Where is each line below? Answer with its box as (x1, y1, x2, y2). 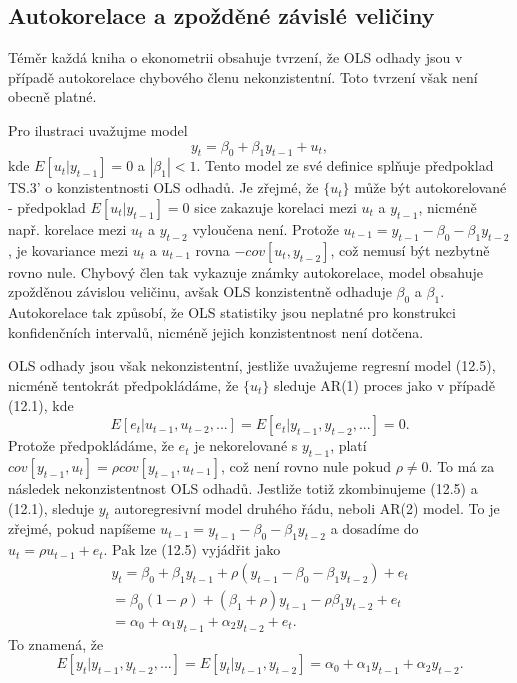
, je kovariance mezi (8, 239, 129, 260)
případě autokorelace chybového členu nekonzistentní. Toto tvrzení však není (8, 66, 478, 87)
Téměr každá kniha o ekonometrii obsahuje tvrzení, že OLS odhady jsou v (8, 47, 463, 68)
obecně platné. (8, 86, 97, 107)
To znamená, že (8, 633, 104, 654)
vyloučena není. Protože (192, 218, 339, 239)
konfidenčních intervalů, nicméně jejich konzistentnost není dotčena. (8, 321, 424, 342)
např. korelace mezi (8, 218, 127, 239)
